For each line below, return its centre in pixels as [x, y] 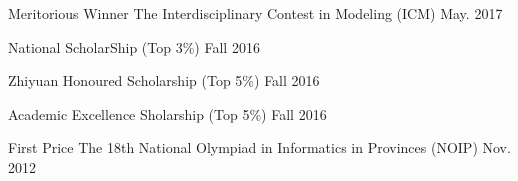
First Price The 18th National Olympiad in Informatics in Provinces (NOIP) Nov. [259, 147]
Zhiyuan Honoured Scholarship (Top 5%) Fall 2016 [164, 80]
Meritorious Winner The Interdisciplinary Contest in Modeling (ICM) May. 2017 [255, 13]
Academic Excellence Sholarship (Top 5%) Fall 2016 [167, 113]
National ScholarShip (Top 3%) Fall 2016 [134, 46]
